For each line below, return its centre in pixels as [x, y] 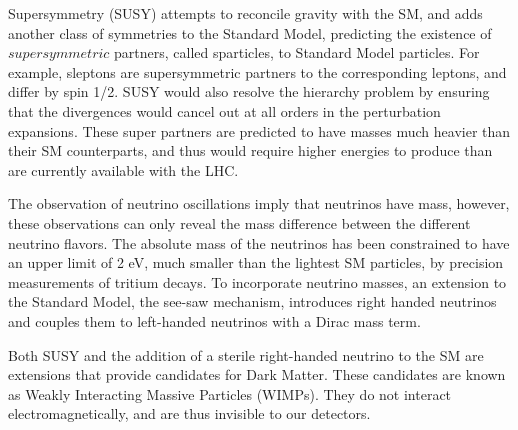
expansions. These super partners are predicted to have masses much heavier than [259, 130]
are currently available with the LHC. [123, 169]
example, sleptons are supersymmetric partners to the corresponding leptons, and [257, 71]
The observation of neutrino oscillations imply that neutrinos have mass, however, [259, 203]
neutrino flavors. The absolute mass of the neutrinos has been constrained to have [259, 242]
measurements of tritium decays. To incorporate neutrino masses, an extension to [257, 281]
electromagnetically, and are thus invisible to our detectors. [189, 413]
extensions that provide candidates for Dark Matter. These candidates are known [257, 374]
